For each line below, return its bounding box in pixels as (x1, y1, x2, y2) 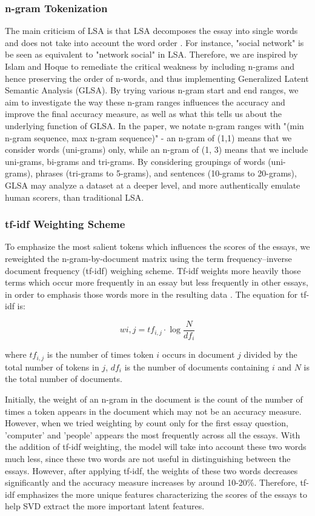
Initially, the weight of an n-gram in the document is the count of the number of (5, 393, 303, 406)
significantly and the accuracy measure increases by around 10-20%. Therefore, (5, 476, 297, 489)
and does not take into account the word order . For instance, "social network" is (5, 36, 304, 49)
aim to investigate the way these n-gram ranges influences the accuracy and (5, 95, 285, 108)
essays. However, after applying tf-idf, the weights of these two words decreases (5, 464, 298, 477)
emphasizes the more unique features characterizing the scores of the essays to (17, 488, 307, 500)
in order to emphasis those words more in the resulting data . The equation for (5, 287, 298, 300)
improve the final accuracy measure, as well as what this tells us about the (5, 107, 282, 120)
